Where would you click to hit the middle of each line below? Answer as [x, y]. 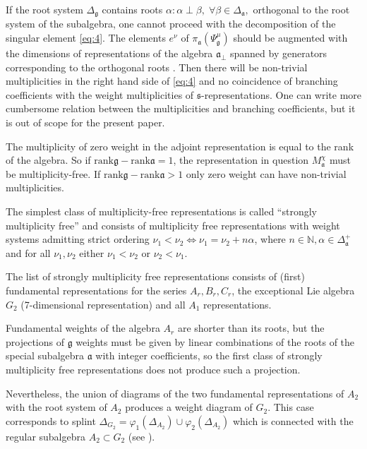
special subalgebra [45, 355]
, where [270, 239]
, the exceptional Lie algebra [293, 290]
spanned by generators [278, 53]
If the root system [44, 9]
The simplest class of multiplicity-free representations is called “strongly [161, 211]
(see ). [142, 436]
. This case [291, 407]
